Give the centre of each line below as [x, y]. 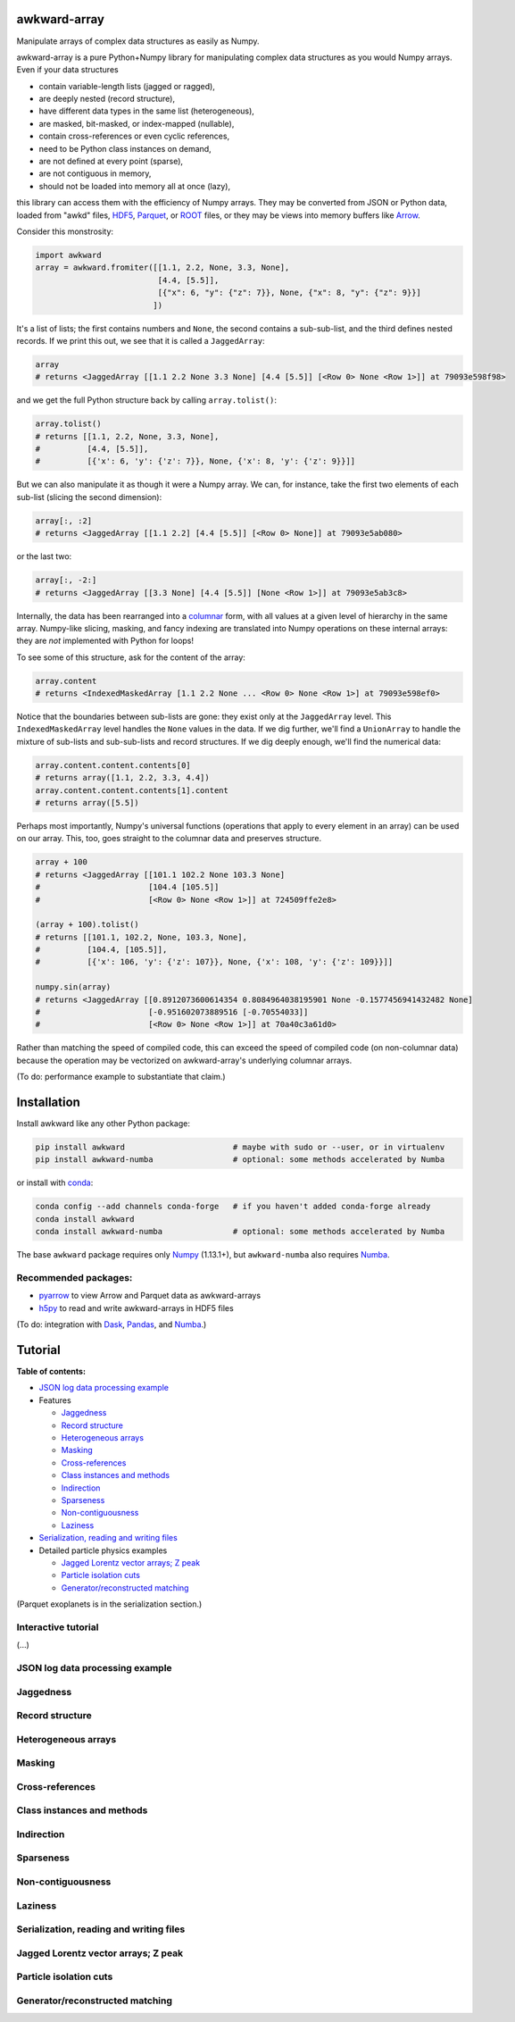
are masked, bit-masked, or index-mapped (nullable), [137, 123]
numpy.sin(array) [73, 987]
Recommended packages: [75, 1277]
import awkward [68, 255]
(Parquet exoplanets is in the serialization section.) [109, 1604]
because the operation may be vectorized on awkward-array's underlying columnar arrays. [184, 1060]
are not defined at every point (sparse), [111, 162]
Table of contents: [51, 1372]
